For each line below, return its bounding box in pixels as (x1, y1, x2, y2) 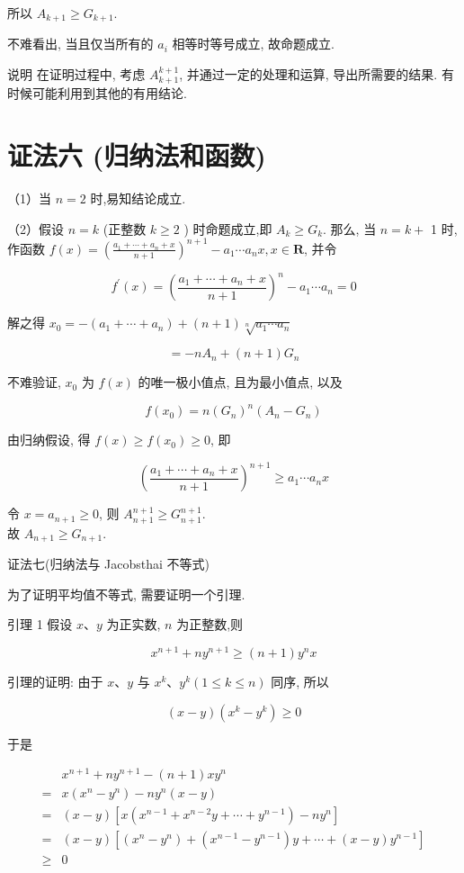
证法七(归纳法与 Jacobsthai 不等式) (7, 554, 210, 573)
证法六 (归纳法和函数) (7, 137, 266, 174)
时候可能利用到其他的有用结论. (7, 84, 187, 103)
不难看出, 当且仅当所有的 (7, 34, 154, 53)
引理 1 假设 (7, 615, 73, 634)
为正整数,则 (176, 615, 244, 634)
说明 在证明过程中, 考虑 (7, 65, 146, 84)
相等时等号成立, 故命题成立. (172, 34, 335, 53)
